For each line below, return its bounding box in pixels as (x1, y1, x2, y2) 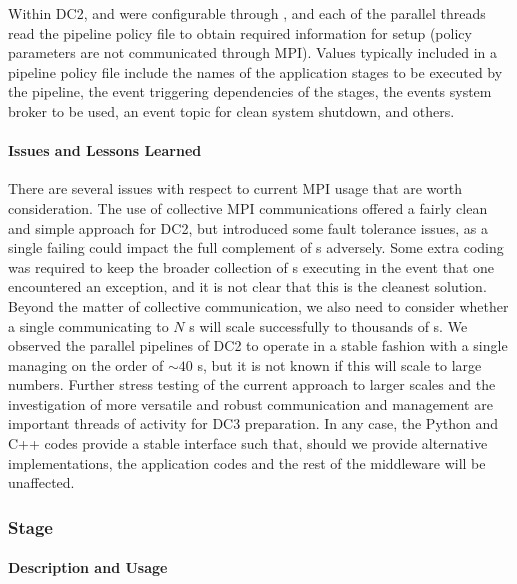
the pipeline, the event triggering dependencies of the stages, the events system (8, 81, 492, 102)
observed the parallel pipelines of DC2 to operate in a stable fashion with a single (8, 335, 508, 356)
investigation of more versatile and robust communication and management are (8, 393, 493, 414)
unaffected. (8, 472, 75, 493)
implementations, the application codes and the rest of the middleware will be (8, 452, 486, 473)
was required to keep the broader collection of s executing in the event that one (8, 256, 494, 277)
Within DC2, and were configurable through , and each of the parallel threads (8, 3, 486, 23)
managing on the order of (8, 354, 164, 375)
